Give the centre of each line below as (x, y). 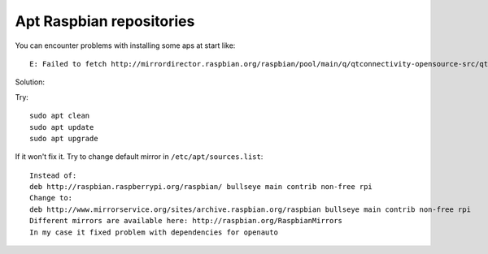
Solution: (30, 82)
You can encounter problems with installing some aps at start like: (125, 45)
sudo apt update (62, 127)
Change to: (51, 198)
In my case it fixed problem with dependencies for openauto (154, 232)
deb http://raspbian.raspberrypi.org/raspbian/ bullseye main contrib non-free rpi (201, 187)
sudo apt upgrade (64, 138)
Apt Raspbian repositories (105, 21)
